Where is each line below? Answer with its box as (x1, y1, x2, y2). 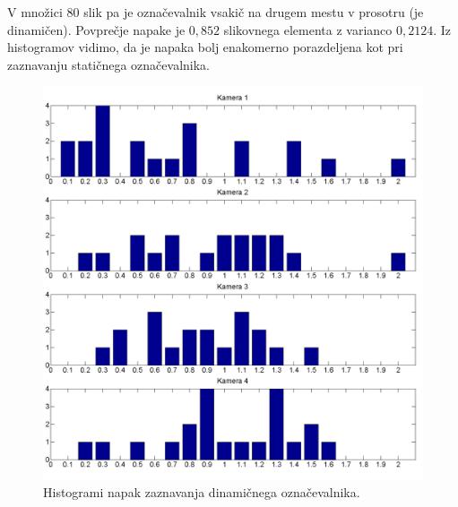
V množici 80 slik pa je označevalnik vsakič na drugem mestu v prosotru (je (7, 3, 424, 21)
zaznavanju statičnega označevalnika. (7, 55, 211, 73)
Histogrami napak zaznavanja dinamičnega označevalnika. (43, 482, 360, 501)
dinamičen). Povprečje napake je (7, 20, 186, 39)
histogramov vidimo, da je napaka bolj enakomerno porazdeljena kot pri (7, 38, 403, 56)
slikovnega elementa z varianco (223, 20, 393, 39)
